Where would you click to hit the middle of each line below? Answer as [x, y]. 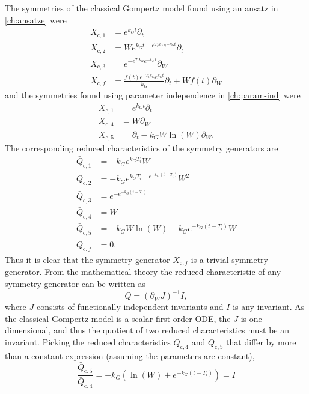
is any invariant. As [269, 307]
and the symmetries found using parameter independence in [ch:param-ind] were [153, 95]
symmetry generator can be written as [75, 284]
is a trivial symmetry [229, 259]
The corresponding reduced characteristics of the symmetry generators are [142, 148]
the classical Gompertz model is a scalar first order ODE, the [118, 318]
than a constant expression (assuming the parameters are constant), [130, 355]
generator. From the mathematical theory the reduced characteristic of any [143, 272]
